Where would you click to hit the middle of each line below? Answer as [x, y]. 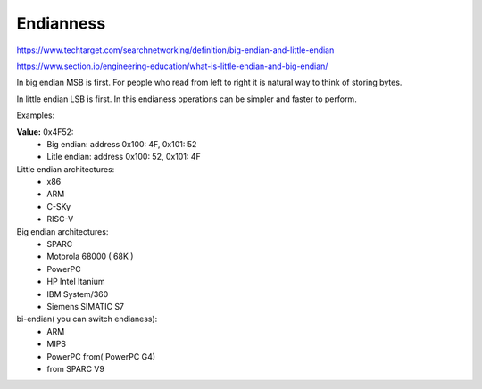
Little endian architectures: [66, 169]
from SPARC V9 [75, 368]
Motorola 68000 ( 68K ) [90, 257]
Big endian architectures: [62, 231]
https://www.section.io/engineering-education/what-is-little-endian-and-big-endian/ [172, 66]
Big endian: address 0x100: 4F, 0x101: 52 [122, 144]
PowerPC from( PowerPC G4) [101, 356]
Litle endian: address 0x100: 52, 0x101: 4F [124, 157]
